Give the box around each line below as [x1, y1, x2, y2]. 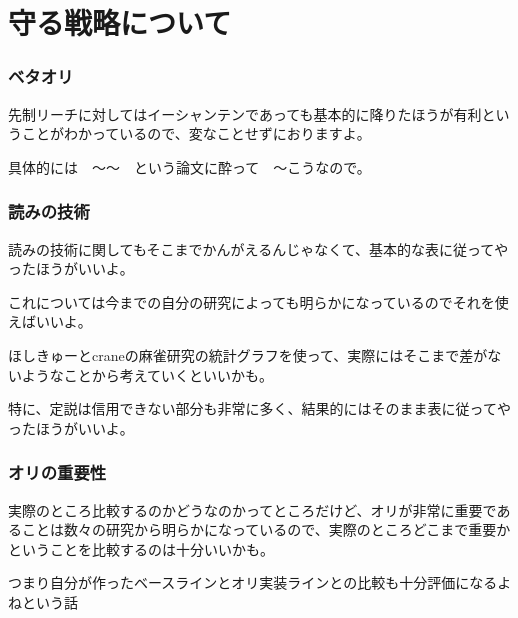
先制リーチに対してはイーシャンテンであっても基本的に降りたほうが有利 [8, 103, 482, 124]
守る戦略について [8, 2, 232, 43]
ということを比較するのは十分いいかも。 [8, 538, 274, 559]
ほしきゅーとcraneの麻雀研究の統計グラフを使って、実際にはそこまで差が [8, 344, 488, 365]
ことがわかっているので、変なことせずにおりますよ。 [21, 123, 371, 144]
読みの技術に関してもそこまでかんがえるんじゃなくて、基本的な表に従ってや [8, 238, 509, 259]
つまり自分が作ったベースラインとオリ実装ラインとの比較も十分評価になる [8, 572, 498, 593]
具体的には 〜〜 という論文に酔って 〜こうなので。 [8, 156, 371, 177]
